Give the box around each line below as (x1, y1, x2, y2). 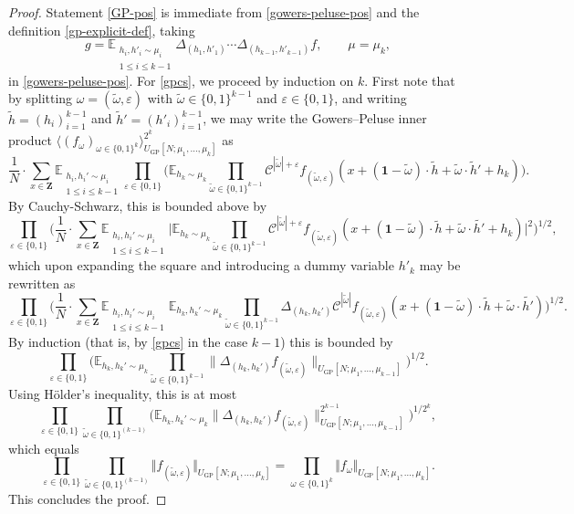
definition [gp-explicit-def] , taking (8, 20, 195, 39)
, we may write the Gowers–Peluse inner (203, 109, 427, 128)
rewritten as (8, 273, 76, 292)
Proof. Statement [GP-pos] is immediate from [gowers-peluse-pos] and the (8, 3, 420, 21)
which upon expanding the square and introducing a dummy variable (8, 256, 394, 275)
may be (419, 256, 461, 275)
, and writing (334, 89, 407, 108)
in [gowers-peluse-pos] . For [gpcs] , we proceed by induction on (8, 70, 354, 89)
